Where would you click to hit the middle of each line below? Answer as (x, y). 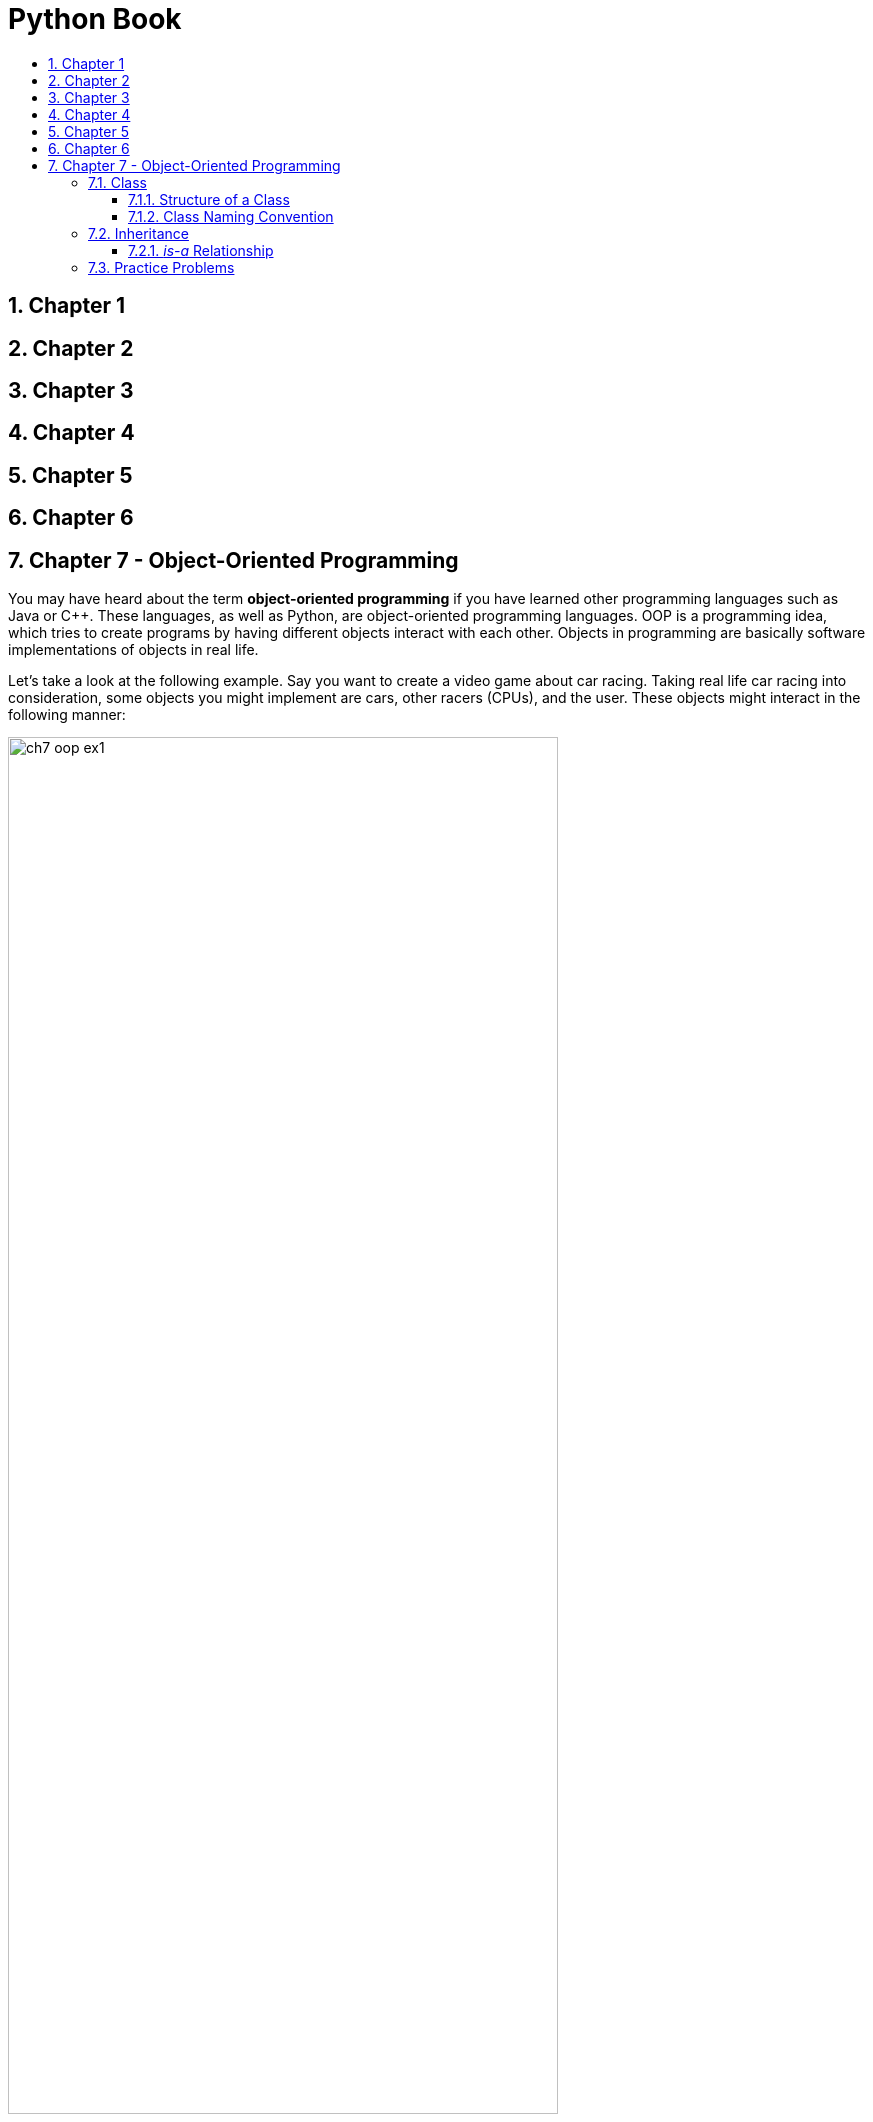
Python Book (95, 19)
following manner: (67, 715)
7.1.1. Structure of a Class (209, 199)
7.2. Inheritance (138, 233)
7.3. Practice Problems (161, 267)
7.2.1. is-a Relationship (201, 250)
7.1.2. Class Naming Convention (231, 216)
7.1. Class (117, 182)
